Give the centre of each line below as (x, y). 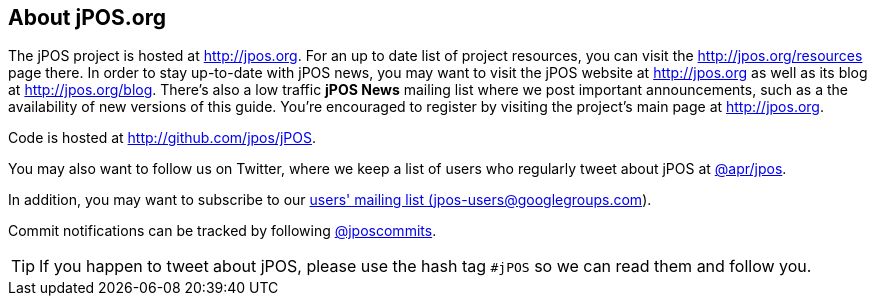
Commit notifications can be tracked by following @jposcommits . (222, 231)
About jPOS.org (87, 17)
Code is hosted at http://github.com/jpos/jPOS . (162, 138)
